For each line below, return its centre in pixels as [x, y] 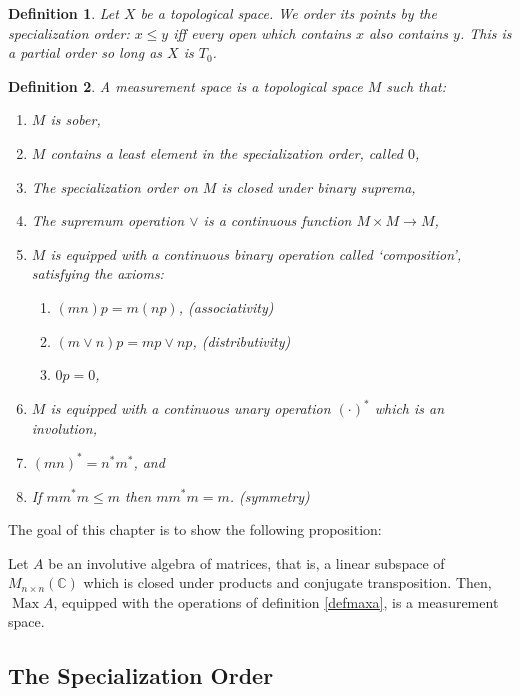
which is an [409, 408]
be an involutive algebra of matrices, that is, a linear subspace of [246, 562]
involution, [64, 427]
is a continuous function [277, 220]
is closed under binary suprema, [318, 186]
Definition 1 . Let [63, 13]
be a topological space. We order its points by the [288, 13]
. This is [485, 32]
